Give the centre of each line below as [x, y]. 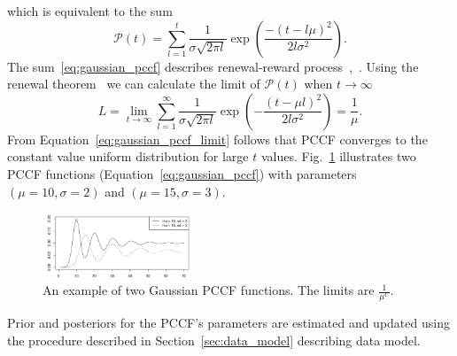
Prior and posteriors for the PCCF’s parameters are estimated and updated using [228, 323]
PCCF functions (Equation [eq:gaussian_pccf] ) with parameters [182, 173]
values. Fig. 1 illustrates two [338, 156]
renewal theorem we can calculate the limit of [134, 84]
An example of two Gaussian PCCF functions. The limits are [209, 290]
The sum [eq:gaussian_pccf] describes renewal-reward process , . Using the [213, 66]
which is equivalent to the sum [90, 11]
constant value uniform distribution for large [128, 156]
